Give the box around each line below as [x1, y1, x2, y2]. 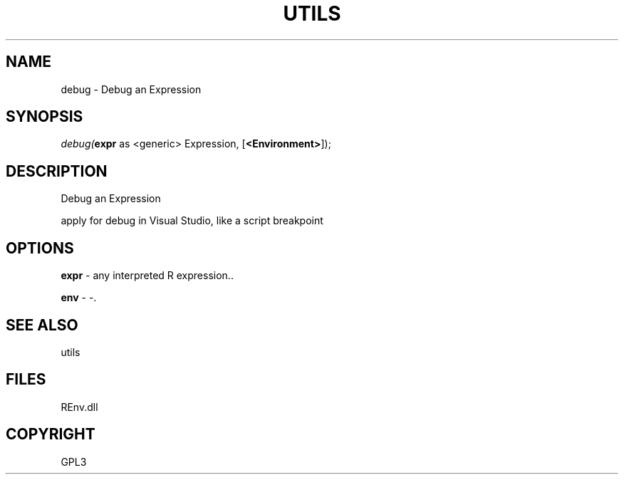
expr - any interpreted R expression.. [61, 269, 234, 282]
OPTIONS [6, 239, 74, 257]
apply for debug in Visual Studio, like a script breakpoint [61, 214, 323, 227]
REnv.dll [61, 400, 98, 413]
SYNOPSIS [6, 108, 83, 126]
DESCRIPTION [6, 162, 108, 180]
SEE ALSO [6, 315, 78, 334]
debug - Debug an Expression [61, 83, 202, 95]
